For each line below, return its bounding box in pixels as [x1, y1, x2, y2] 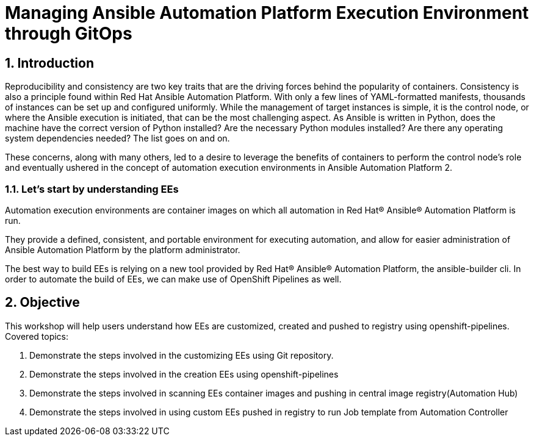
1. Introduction [5, 55, 94, 71]
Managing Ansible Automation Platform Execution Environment [5, 2, 529, 23]
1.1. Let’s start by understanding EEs [5, 182, 179, 195]
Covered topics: [5, 331, 69, 342]
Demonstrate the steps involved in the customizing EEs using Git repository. [29, 350, 334, 360]
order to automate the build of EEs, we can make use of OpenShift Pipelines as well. [5, 273, 342, 284]
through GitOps [5, 23, 132, 44]
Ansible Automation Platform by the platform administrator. [5, 244, 240, 255]
